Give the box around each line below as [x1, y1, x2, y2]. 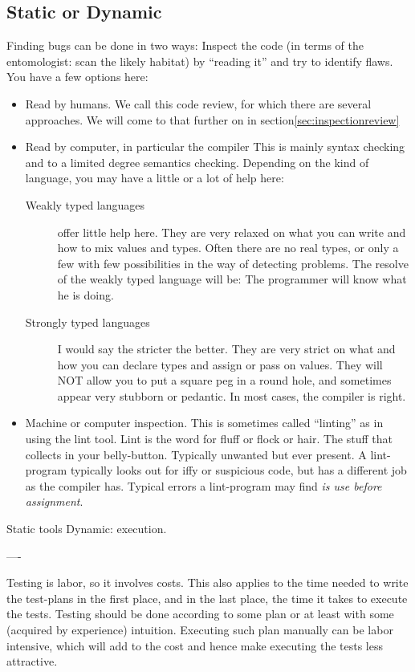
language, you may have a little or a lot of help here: [25, 169, 284, 186]
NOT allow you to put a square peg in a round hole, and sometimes [57, 372, 392, 389]
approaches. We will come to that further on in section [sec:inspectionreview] [25, 111, 400, 128]
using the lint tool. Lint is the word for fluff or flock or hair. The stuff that [25, 430, 393, 447]
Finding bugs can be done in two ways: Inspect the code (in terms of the [6, 37, 364, 54]
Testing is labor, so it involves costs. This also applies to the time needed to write [6, 574, 409, 591]
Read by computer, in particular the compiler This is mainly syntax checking [25, 138, 405, 155]
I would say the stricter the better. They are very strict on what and [57, 340, 396, 357]
